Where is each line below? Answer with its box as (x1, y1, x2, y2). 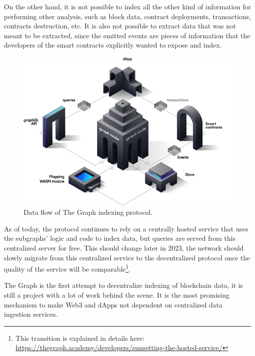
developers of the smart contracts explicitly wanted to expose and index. (4, 40, 222, 50)
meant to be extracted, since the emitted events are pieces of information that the (4, 30, 250, 40)
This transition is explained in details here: (15, 332, 145, 343)
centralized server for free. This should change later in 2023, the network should (4, 243, 244, 253)
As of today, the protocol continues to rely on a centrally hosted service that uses (4, 223, 248, 233)
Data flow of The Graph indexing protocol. (24, 207, 153, 217)
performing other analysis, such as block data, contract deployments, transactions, (4, 11, 251, 21)
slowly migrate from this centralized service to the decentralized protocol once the (4, 252, 250, 262)
